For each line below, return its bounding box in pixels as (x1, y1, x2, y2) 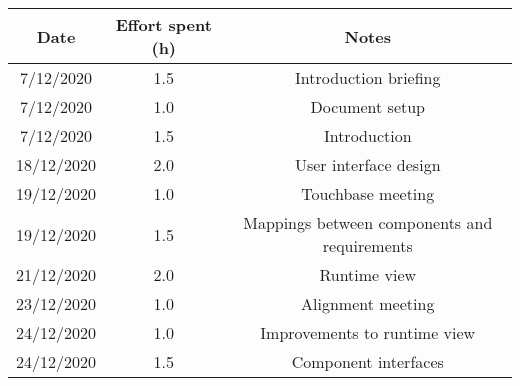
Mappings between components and (243, 211, 493, 234)
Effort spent (115, 13, 212, 36)
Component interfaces (291, 350, 444, 373)
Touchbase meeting (301, 182, 435, 205)
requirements (322, 234, 413, 257)
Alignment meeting (301, 292, 435, 315)
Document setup (310, 95, 425, 118)
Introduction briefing (295, 66, 441, 89)
